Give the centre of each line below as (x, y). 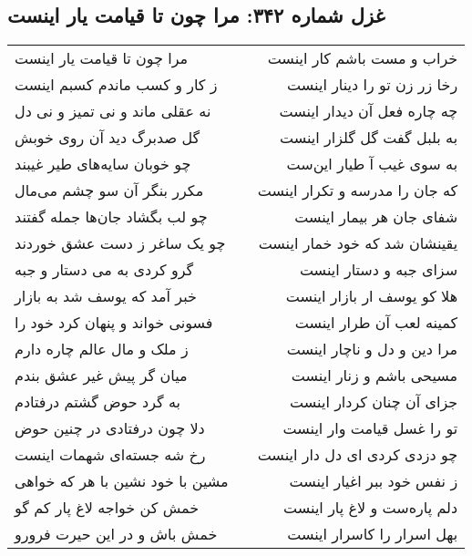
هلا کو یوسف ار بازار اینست (372, 296)
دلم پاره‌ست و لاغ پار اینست (371, 508)
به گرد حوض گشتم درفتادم (98, 402)
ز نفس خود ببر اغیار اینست (374, 481)
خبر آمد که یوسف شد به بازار (106, 296)
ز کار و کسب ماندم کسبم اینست (116, 85)
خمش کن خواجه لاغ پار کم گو (107, 508)
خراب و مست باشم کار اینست (363, 58)
